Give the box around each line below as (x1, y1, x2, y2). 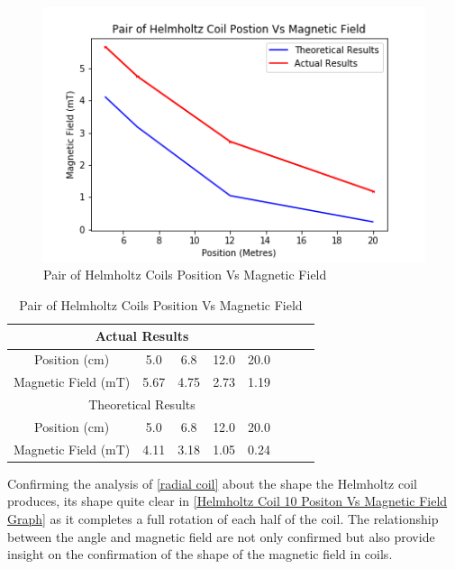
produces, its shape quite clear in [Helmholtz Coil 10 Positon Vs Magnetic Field (7, 491, 448, 510)
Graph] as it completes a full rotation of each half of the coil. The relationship (7, 509, 439, 528)
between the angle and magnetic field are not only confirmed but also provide (7, 527, 435, 546)
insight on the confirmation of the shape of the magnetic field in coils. (7, 545, 393, 564)
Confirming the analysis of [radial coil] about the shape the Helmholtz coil (7, 473, 417, 492)
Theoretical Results (88, 394, 196, 413)
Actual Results (95, 326, 189, 345)
